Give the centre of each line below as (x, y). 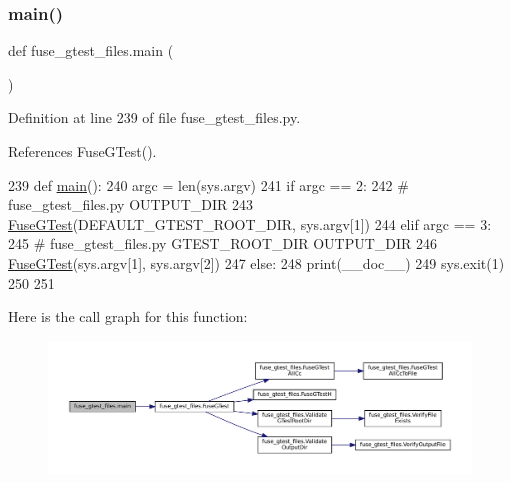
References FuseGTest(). (82, 151)
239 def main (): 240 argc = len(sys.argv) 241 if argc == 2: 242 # (208, 184)
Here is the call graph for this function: (128, 316)
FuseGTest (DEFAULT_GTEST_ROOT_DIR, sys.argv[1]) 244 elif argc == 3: (250, 223)
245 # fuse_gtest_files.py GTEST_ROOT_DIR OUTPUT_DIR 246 (223, 243)
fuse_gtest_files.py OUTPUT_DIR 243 (131, 204)
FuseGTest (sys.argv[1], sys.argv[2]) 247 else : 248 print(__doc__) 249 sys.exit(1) (256, 262)
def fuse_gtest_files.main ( (91, 50)
